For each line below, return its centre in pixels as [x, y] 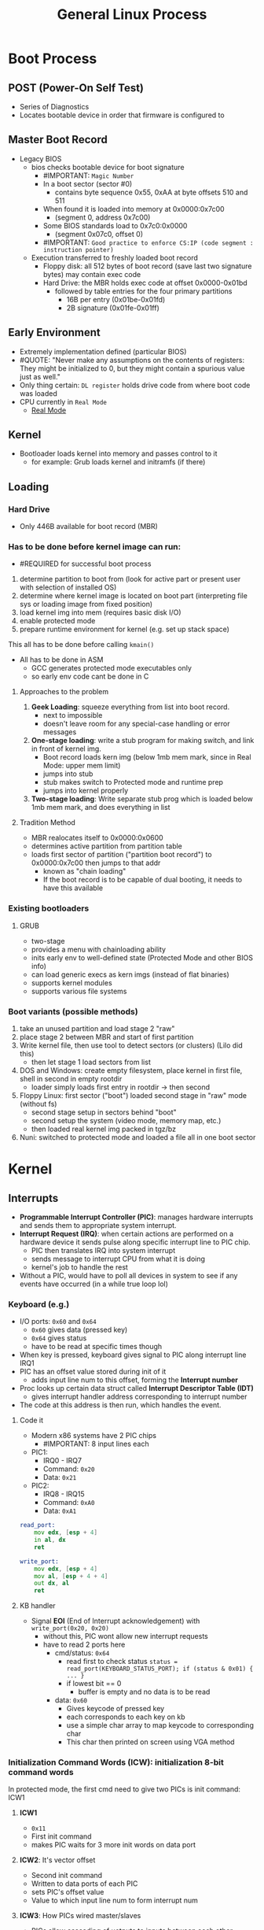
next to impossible [73, 715]
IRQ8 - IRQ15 [64, 1494]
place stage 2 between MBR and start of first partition [106, 1037]
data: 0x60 [71, 1700]
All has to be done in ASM [61, 660]
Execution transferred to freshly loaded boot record [115, 257]
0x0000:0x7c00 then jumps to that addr [96, 863]
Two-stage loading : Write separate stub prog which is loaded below [142, 799]
